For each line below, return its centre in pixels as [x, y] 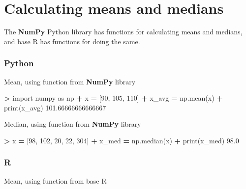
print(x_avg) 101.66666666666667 [55, 107]
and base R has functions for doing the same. [72, 41]
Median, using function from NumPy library [73, 124]
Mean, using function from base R [55, 180]
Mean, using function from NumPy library [70, 81]
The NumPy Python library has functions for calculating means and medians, [123, 32]
